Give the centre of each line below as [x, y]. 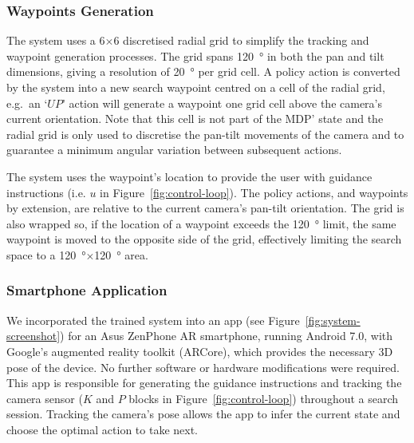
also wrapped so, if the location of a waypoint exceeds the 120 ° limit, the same [201, 223]
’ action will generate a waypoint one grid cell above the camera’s [222, 103]
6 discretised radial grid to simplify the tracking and [241, 40]
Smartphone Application [87, 290]
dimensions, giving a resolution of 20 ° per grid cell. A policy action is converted [203, 71]
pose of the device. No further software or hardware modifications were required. [203, 367]
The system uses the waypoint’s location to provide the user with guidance [189, 176]
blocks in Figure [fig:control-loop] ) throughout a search [264, 398]
